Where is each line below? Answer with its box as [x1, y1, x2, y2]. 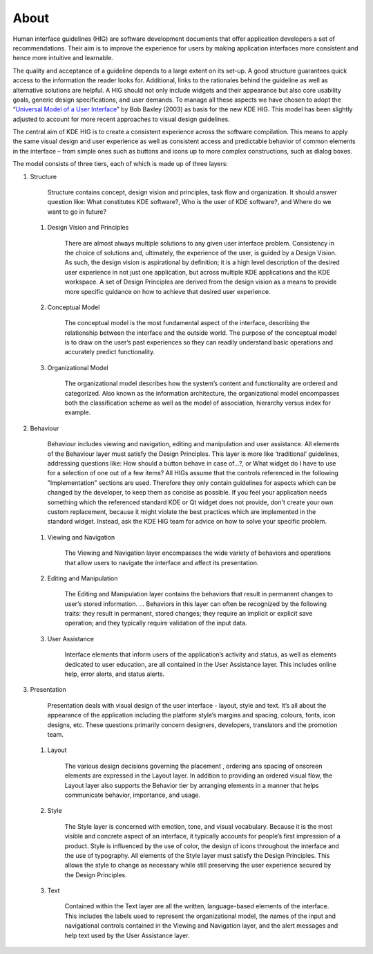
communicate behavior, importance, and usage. [64, 791, 201, 799]
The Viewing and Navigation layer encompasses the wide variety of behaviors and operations [64, 549, 332, 557]
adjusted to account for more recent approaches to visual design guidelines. [12, 115, 231, 123]
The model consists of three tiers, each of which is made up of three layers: [12, 160, 228, 168]
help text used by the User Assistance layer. [64, 931, 190, 939]
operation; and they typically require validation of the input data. [64, 619, 248, 627]
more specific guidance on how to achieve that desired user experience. [64, 287, 271, 295]
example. [64, 408, 91, 416]
